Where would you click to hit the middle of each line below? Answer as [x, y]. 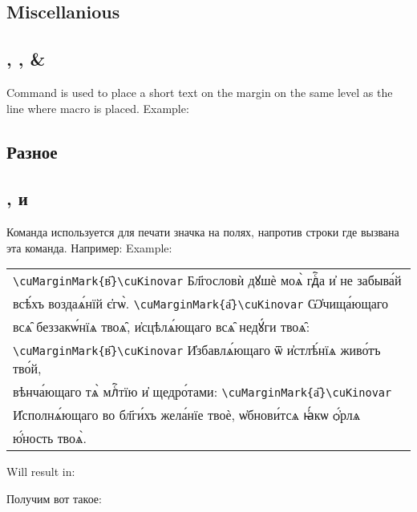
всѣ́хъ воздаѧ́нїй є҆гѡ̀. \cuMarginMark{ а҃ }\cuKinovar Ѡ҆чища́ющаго [201, 304]
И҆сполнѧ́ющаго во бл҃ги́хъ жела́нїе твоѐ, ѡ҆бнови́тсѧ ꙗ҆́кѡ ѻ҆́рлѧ [187, 415]
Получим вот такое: [54, 498]
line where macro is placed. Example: [98, 108]
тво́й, [27, 369]
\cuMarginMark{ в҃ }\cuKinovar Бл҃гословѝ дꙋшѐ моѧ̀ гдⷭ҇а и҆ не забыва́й [207, 280]
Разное [32, 151]
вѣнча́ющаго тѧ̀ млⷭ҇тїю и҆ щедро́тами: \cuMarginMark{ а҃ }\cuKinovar [202, 392]
